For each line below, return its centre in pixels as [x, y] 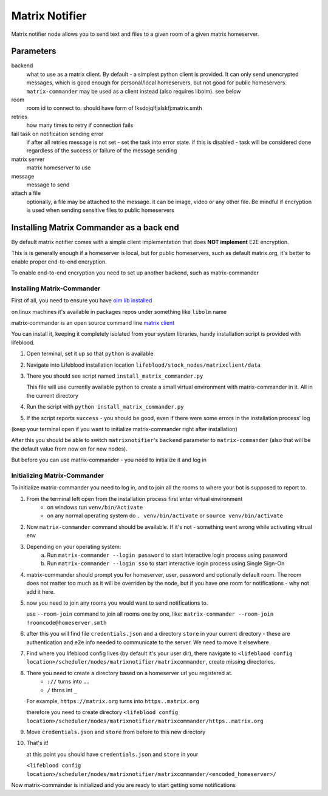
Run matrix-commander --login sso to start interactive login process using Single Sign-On [166, 563]
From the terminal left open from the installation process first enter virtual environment [135, 498]
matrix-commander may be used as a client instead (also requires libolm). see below [134, 91]
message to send [48, 185]
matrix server [28, 159]
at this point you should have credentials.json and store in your [112, 754]
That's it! [37, 743]
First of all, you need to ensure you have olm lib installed [82, 301]
